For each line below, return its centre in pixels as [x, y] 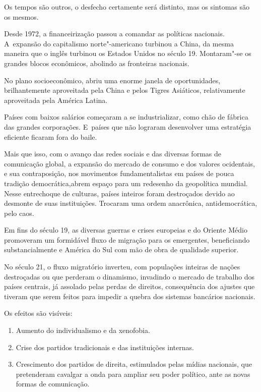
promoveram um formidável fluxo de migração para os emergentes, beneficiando [127, 239]
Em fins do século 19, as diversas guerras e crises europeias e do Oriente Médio [126, 230]
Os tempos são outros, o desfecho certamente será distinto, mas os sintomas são [127, 7]
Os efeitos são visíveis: [38, 313]
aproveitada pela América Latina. [56, 100]
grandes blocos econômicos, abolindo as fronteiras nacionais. [97, 63]
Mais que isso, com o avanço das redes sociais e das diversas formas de [113, 154]
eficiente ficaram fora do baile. [51, 136]
